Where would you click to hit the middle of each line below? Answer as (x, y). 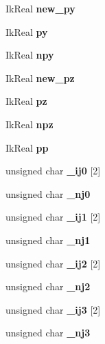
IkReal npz (30, 124)
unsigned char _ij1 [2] (53, 217)
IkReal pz (26, 101)
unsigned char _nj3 (48, 333)
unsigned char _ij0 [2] (53, 171)
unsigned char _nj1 (48, 240)
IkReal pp (27, 147)
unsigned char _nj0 (48, 193)
